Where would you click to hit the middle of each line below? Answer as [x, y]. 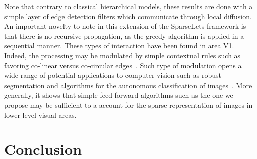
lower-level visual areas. [40, 114]
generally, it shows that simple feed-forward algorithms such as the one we [119, 95]
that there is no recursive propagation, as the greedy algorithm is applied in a [124, 35]
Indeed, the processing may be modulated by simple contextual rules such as [122, 55]
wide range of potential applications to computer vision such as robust [113, 75]
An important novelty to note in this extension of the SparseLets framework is [125, 26]
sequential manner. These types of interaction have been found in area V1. [119, 46]
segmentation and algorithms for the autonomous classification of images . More [128, 85]
